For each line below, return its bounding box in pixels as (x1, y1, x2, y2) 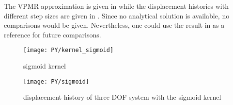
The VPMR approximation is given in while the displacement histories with (4, 1, 229, 11)
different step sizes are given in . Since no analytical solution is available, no (4, 10, 230, 20)
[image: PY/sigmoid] (23, 78, 90, 85)
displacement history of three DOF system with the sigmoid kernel (23, 92, 221, 102)
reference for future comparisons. (4, 29, 101, 39)
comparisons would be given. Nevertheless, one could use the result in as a (4, 20, 225, 30)
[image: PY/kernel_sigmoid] (23, 47, 114, 54)
